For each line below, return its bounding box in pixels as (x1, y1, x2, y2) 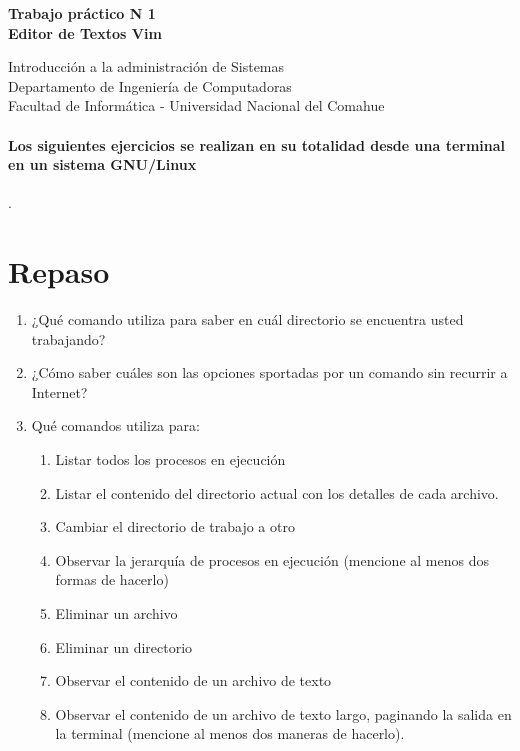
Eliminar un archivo (55, 603, 178, 624)
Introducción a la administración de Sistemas (8, 56, 285, 77)
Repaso (8, 251, 110, 292)
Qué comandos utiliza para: (31, 415, 200, 436)
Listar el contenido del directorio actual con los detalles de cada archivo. (55, 482, 499, 503)
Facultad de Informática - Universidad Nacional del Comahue (8, 95, 385, 116)
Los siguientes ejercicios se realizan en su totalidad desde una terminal (8, 134, 506, 155)
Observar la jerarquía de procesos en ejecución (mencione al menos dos (55, 549, 489, 570)
